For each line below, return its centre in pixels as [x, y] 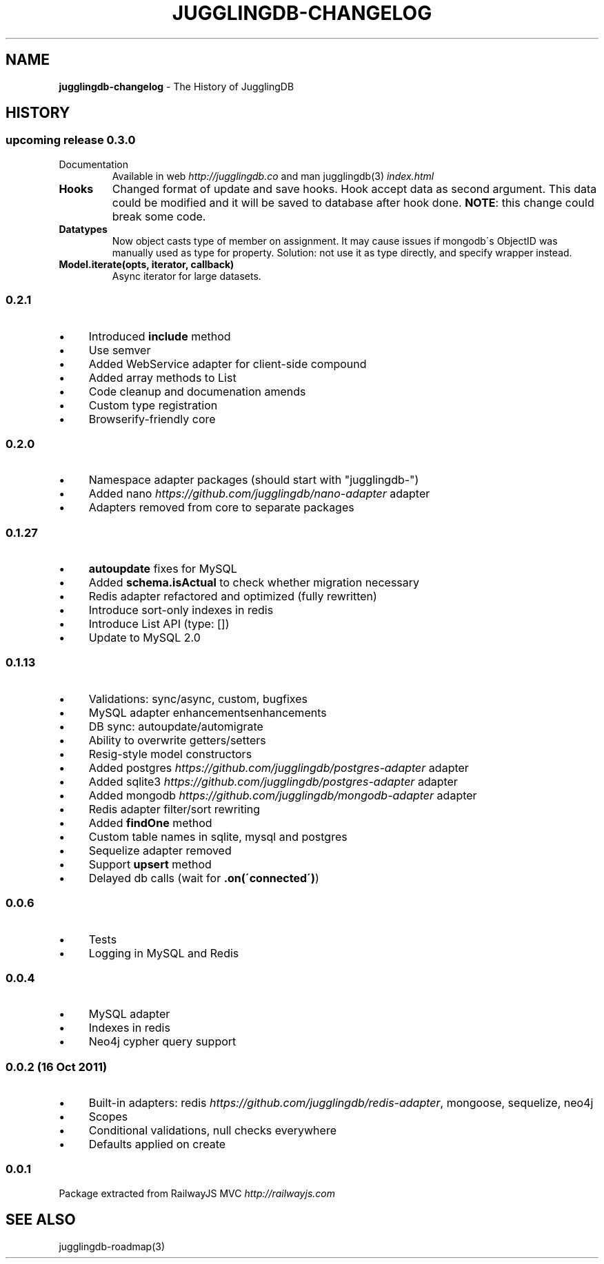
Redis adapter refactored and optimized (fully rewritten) [233, 597]
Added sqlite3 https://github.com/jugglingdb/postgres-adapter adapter [273, 781]
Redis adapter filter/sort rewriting [174, 809]
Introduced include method [160, 336]
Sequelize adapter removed [160, 850]
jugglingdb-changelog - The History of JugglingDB [177, 86]
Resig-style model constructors [170, 754]
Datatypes [83, 229]
